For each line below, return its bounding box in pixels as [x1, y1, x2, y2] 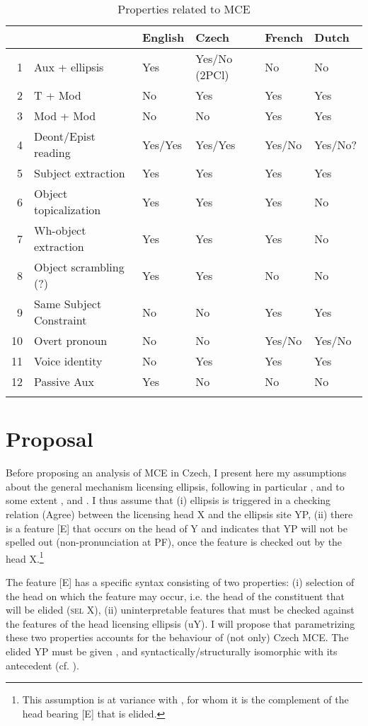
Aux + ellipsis [34, 58, 104, 75]
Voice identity [34, 353, 103, 369]
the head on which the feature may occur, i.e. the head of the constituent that [6, 588, 345, 603]
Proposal [6, 424, 93, 453]
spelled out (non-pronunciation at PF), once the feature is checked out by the [6, 534, 343, 549]
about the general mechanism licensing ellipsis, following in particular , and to [6, 479, 345, 493]
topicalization [34, 201, 101, 218]
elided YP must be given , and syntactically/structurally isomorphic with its [6, 643, 338, 658]
